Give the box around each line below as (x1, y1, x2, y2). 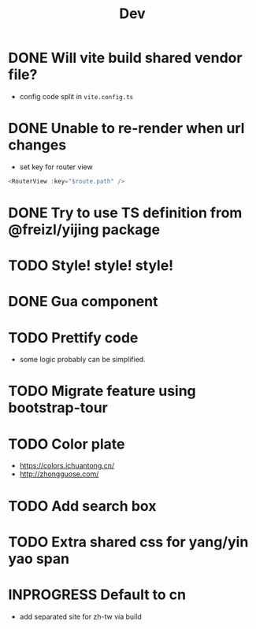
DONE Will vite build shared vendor (8, 49, 243, 67)
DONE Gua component (8, 293, 158, 311)
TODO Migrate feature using (8, 383, 197, 400)
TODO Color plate (8, 435, 125, 453)
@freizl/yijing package (8, 220, 160, 239)
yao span (8, 549, 69, 568)
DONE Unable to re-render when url (8, 120, 245, 138)
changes (8, 136, 67, 154)
